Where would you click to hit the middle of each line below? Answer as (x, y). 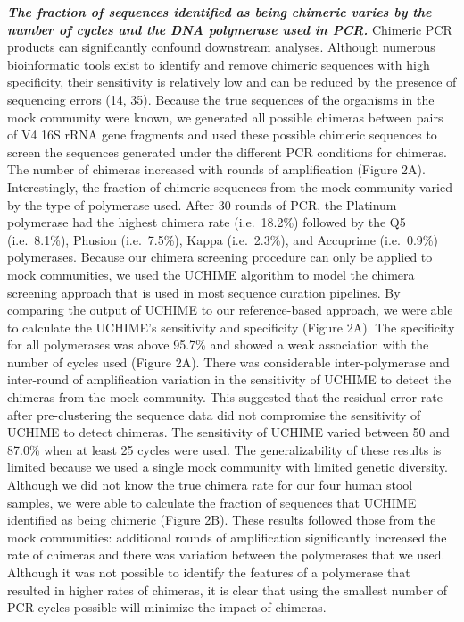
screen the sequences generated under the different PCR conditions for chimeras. (227, 151)
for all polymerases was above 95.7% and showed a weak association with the (218, 345)
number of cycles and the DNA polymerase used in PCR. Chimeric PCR (230, 29)
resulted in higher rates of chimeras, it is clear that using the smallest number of (228, 589)
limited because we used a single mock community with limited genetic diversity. (228, 467)
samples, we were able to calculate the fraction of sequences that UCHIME (212, 502)
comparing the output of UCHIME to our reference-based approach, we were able (230, 310)
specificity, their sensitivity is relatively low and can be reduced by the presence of (232, 82)
